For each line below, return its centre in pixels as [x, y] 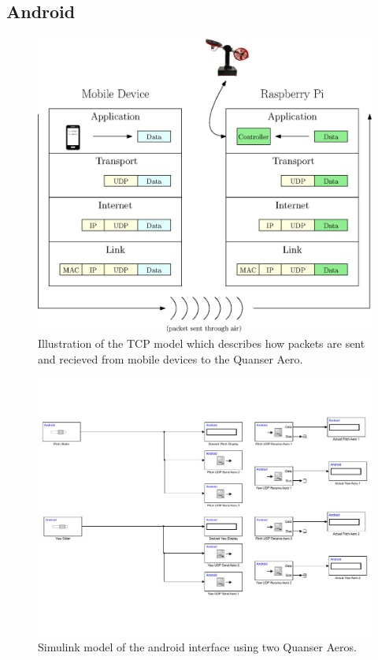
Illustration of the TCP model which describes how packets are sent [202, 343]
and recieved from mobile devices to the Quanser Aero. [170, 358]
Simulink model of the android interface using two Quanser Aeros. [197, 647]
